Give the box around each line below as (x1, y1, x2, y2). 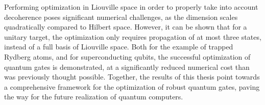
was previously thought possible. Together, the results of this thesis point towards (4, 71, 260, 82)
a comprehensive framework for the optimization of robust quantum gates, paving (4, 81, 260, 92)
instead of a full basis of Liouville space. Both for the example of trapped (4, 41, 233, 52)
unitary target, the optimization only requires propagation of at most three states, (4, 31, 261, 42)
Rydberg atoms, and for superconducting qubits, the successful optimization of (4, 51, 251, 62)
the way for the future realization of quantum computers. (4, 91, 183, 102)
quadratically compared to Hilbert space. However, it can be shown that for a (4, 21, 247, 32)
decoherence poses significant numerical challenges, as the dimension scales (4, 11, 238, 22)
